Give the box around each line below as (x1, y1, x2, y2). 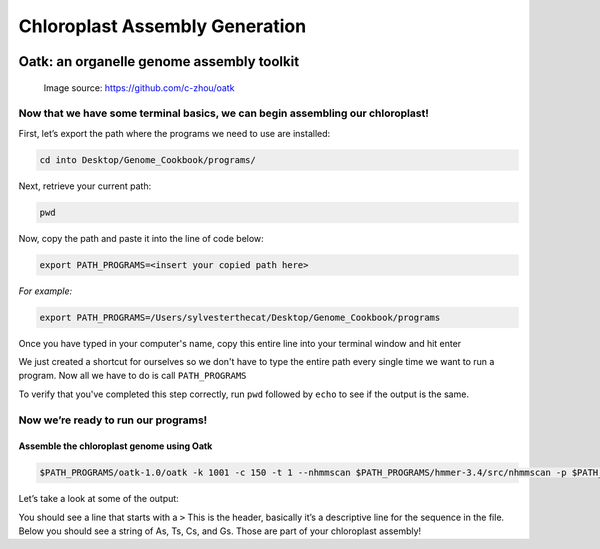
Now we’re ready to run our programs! (18, 413, 208, 427)
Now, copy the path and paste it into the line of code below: (18, 232, 264, 244)
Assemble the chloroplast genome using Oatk (18, 440, 213, 452)
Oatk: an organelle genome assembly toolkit (18, 53, 300, 70)
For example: (18, 285, 73, 297)
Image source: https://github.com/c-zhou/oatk (43, 81, 235, 94)
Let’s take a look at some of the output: (18, 493, 179, 505)
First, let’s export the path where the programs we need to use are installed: (18, 127, 331, 139)
